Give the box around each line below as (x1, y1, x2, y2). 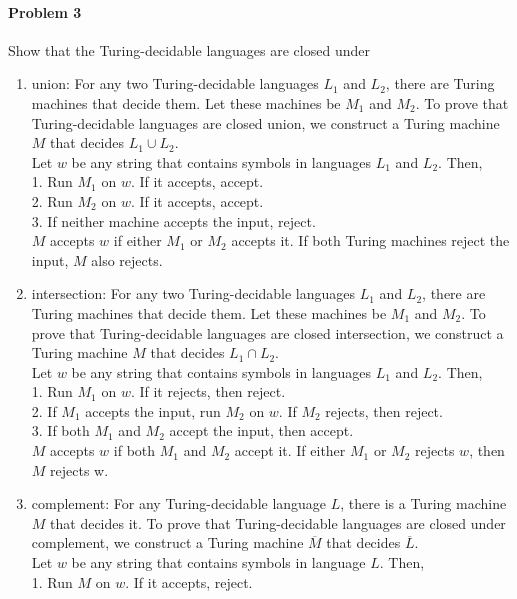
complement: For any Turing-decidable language (31, 493, 327, 514)
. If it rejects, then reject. (130, 381, 286, 402)
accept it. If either (234, 440, 346, 461)
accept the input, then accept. (169, 420, 354, 441)
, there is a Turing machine (340, 493, 507, 514)
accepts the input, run (85, 400, 221, 421)
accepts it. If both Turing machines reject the (231, 230, 510, 251)
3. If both (31, 420, 90, 441)
